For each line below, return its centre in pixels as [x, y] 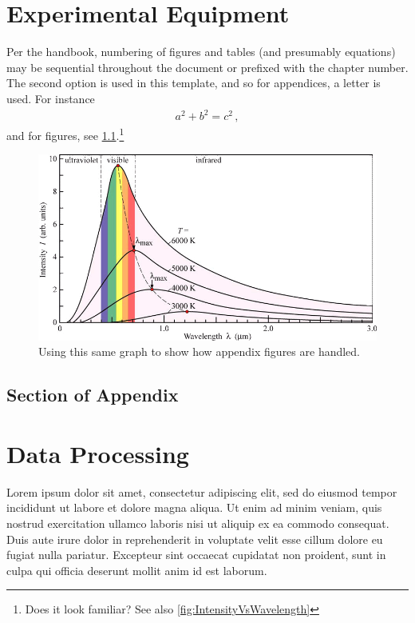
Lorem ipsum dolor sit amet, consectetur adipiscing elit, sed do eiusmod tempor [202, 491]
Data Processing [98, 453]
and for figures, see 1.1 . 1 [65, 134]
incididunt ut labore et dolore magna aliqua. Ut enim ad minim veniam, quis [194, 507]
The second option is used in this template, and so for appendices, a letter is [194, 83]
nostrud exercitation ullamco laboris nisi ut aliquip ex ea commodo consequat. [198, 523]
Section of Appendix [93, 395]
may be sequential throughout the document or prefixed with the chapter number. [207, 67]
